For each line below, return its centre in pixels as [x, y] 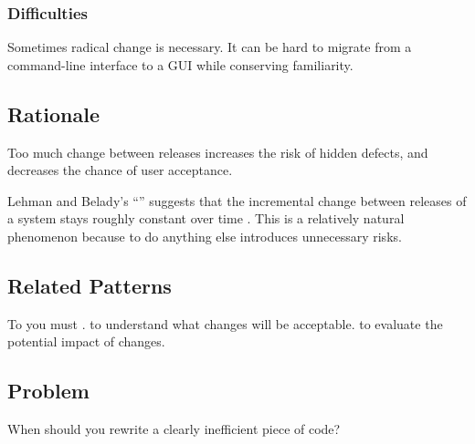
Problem [48, 391]
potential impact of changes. [86, 341]
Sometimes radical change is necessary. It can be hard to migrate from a [210, 47]
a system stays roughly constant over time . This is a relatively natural [206, 218]
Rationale [53, 114]
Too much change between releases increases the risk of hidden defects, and [218, 152]
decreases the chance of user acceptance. [120, 170]
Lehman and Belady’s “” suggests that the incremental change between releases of [237, 200]
